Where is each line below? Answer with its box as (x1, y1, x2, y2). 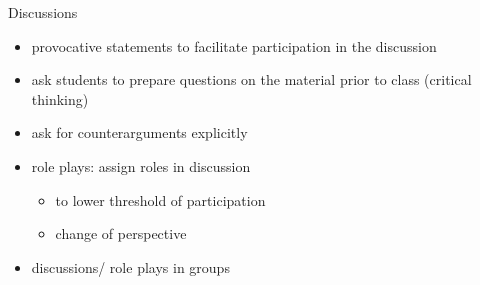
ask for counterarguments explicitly (31, 122, 248, 143)
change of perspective (55, 223, 187, 244)
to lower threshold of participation (55, 189, 266, 210)
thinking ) (31, 88, 89, 109)
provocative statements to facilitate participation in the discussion (31, 35, 437, 56)
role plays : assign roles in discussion (31, 155, 251, 176)
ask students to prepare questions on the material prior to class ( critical (31, 69, 472, 90)
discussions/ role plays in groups (31, 256, 230, 277)
